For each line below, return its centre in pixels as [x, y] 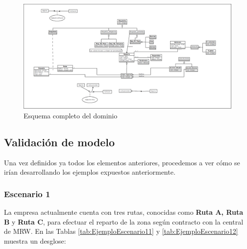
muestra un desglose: [35, 241]
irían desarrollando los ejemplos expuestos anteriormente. [90, 172]
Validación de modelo [60, 142]
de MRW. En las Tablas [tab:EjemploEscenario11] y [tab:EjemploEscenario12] [121, 231]
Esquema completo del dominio [71, 116]
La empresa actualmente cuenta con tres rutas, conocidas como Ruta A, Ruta [124, 212]
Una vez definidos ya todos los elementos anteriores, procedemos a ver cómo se [122, 162]
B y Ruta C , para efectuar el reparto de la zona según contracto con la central [124, 221]
